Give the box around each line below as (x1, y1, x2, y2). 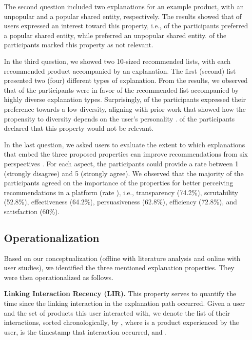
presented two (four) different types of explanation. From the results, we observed (4, 75, 248, 85)
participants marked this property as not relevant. (4, 40, 154, 50)
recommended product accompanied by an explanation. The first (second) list (4, 65, 236, 76)
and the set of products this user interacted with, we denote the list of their (4, 307, 230, 318)
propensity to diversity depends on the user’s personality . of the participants (4, 113, 235, 123)
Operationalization (4, 230, 99, 245)
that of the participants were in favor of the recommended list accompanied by (4, 84, 239, 95)
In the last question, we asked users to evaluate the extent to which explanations (4, 139, 245, 149)
